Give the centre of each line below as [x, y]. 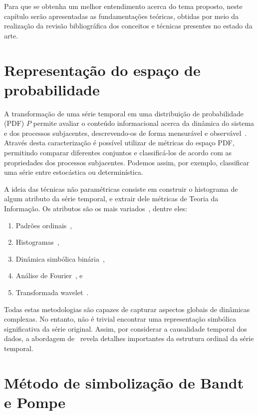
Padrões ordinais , [44, 225]
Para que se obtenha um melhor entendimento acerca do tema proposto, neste [123, 6]
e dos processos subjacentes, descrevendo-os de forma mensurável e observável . [126, 133]
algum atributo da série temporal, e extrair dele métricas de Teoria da [111, 199]
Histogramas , [37, 242]
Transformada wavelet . [52, 292]
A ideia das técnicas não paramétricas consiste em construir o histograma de [121, 189]
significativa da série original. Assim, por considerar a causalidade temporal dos [126, 328]
